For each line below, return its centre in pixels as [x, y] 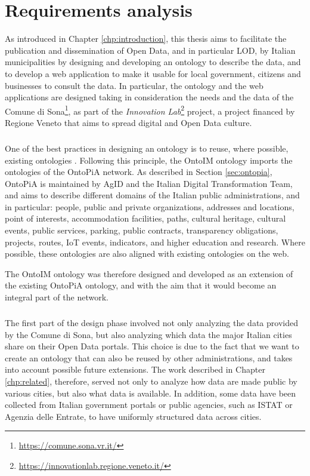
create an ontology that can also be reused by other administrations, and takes [149, 357]
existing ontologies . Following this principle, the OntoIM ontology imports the [149, 160]
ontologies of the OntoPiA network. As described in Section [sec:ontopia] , [139, 172]
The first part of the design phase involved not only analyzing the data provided [151, 323]
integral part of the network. [57, 297]
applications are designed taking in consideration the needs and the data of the [149, 97]
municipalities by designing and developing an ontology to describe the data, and [153, 62]
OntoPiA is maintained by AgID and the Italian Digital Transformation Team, [149, 183]
